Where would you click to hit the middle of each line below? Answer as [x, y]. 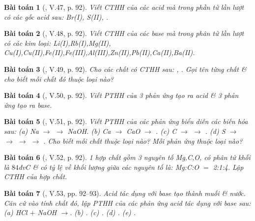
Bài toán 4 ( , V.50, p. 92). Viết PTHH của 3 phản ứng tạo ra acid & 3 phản [121, 95]
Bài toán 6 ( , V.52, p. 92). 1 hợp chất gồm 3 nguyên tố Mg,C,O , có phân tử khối [127, 157]
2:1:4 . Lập [228, 167]
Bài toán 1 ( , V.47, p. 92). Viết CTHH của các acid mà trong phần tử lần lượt [124, 7]
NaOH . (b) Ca [89, 131]
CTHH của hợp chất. [36, 176]
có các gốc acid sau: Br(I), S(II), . [56, 16]
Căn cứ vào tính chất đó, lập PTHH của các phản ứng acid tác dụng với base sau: [127, 203]
